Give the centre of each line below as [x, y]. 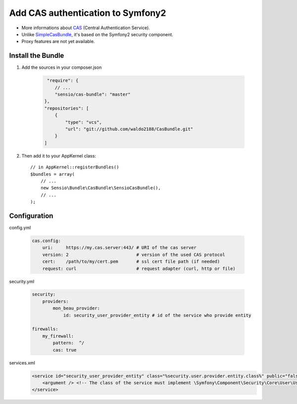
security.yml [22, 281]
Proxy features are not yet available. [58, 42]
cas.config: [47, 241]
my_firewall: [58, 336]
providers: [55, 301]
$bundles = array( [53, 174]
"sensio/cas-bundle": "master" [93, 94]
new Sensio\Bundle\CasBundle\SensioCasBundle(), [100, 188]
